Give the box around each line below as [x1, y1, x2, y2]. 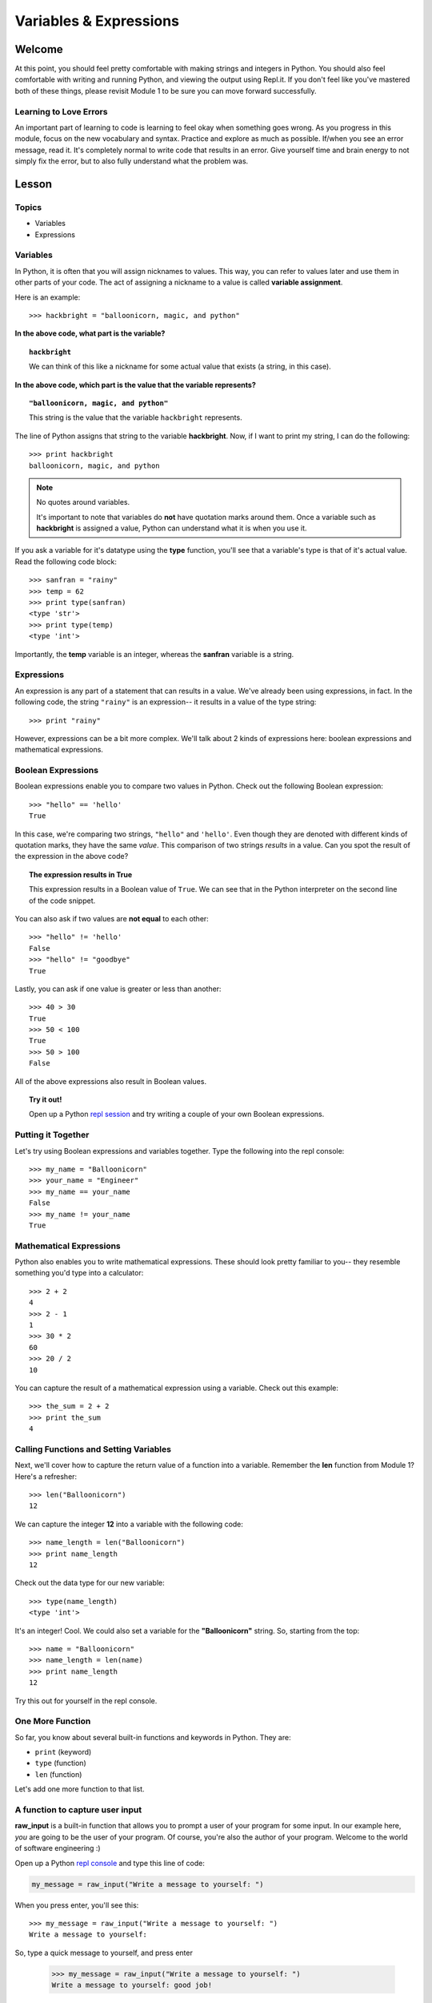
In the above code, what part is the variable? [14, 328, 166, 338]
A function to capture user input [14, 1804, 142, 1815]
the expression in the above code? [14, 852, 129, 861]
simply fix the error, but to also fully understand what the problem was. [14, 156, 249, 166]
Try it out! [29, 1094, 62, 1105]
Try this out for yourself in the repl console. [14, 1695, 158, 1706]
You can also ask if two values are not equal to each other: [14, 913, 210, 923]
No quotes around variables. [36, 498, 130, 507]
